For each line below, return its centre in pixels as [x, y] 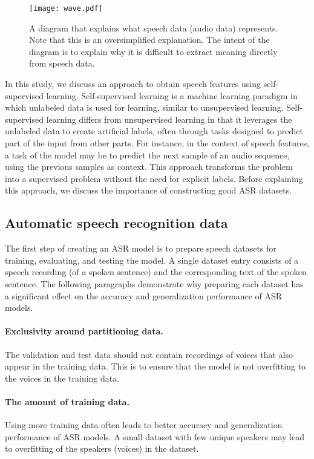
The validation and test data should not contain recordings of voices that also [149, 354]
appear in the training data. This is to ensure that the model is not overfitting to [155, 366]
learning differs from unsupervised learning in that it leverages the [169, 119]
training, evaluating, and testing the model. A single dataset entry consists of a [152, 260]
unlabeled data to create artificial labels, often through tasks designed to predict [154, 131]
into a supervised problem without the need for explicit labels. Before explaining [154, 178]
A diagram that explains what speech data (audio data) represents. [154, 28]
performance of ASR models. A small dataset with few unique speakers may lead [155, 436]
